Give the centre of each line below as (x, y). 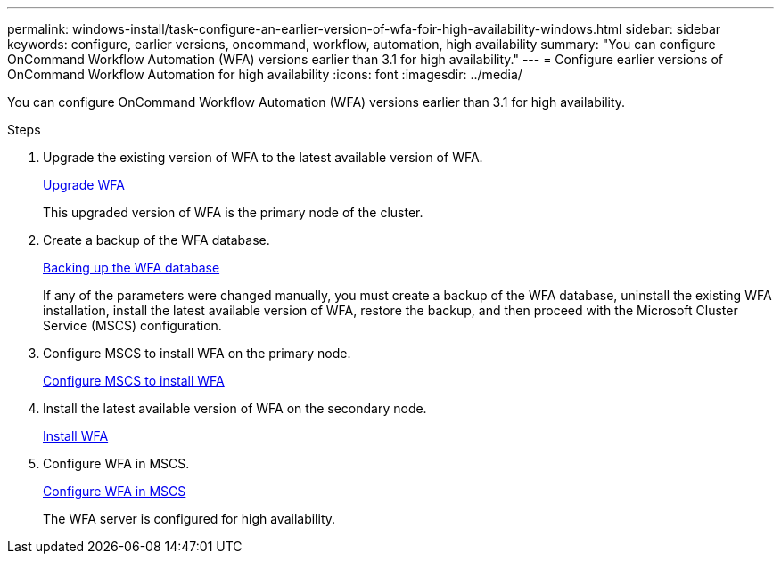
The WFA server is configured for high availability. (189, 519)
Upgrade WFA (84, 185)
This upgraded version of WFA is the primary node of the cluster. (233, 212)
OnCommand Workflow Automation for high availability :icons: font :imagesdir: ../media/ (265, 74)
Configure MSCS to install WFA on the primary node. (197, 353)
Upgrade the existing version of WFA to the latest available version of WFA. (263, 157)
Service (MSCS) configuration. (132, 325)
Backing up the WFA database (132, 268)
